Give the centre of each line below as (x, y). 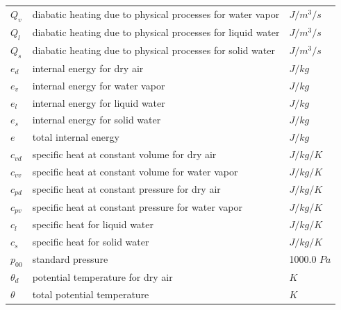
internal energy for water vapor (99, 85)
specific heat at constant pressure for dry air (126, 189)
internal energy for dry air (88, 68)
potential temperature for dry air (102, 276)
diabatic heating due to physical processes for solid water (153, 50)
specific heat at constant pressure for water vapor (137, 206)
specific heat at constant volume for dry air (124, 154)
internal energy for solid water (97, 120)
